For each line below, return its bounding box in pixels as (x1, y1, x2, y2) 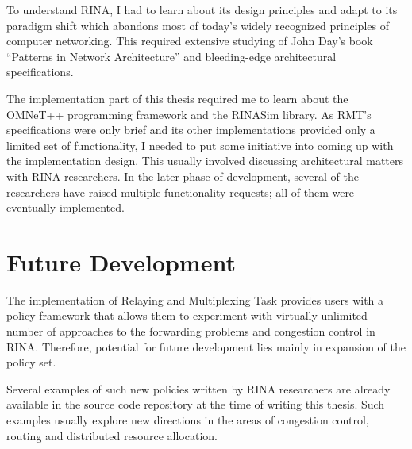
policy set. (6, 354, 56, 370)
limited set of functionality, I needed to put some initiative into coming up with (6, 136, 394, 153)
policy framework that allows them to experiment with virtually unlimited (6, 307, 368, 324)
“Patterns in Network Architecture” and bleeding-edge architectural (6, 48, 337, 64)
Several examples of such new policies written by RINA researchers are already (6, 380, 391, 397)
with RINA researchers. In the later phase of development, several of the (6, 167, 359, 184)
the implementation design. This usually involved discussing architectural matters (6, 152, 403, 169)
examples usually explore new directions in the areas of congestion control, (6, 412, 369, 428)
